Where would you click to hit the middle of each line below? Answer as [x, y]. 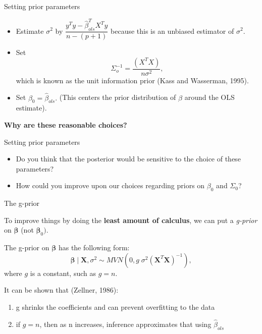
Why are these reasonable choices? [66, 124]
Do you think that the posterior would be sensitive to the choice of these [128, 159]
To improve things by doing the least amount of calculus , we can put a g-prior [131, 220]
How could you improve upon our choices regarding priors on [110, 185]
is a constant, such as [63, 273]
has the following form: [94, 247]
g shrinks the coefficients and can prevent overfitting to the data [115, 307]
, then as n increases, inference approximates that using [125, 324]
